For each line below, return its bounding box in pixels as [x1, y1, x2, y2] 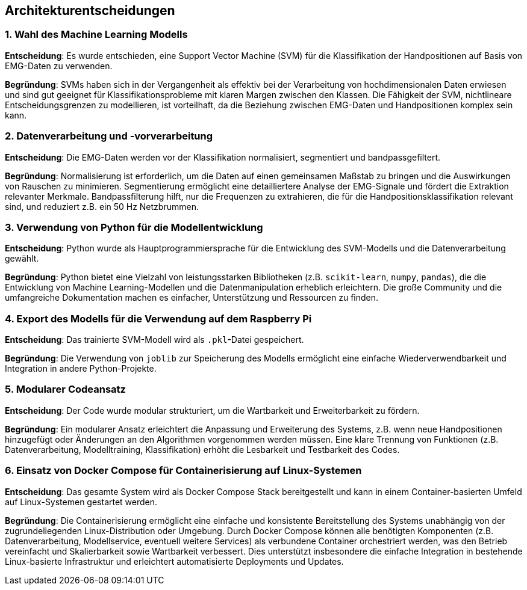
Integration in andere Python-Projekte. [5, 363, 157, 374]
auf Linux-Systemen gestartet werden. [5, 496, 158, 507]
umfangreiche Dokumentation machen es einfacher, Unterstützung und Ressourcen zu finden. [5, 292, 379, 303]
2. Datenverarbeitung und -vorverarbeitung [5, 130, 213, 143]
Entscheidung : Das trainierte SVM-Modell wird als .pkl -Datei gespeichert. [5, 334, 304, 345]
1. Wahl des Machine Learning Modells [5, 28, 188, 41]
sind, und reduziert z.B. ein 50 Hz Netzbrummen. [5, 201, 199, 212]
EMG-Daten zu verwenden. [5, 60, 113, 71]
